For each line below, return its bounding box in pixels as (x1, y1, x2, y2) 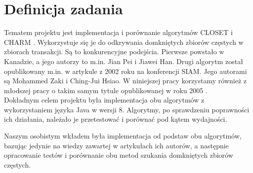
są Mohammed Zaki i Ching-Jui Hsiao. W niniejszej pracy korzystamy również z (4, 75, 247, 86)
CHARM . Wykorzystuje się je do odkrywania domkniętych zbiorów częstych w (4, 36, 244, 47)
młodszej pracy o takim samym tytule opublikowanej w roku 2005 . (4, 85, 208, 95)
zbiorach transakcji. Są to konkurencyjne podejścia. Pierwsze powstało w (4, 46, 224, 57)
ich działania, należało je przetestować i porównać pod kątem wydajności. (4, 114, 227, 124)
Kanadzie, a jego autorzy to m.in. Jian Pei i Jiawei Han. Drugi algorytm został (4, 56, 244, 66)
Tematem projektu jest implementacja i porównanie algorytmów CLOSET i (4, 27, 233, 37)
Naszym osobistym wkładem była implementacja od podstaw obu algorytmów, (4, 131, 242, 141)
